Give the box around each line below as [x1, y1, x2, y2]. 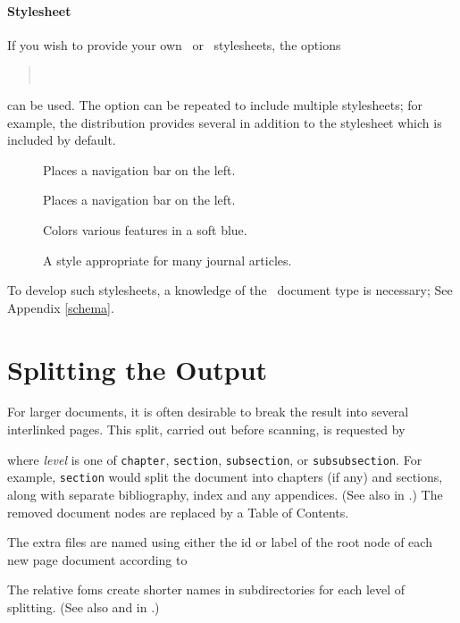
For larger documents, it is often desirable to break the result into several [7, 402, 409, 421]
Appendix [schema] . [7, 298, 114, 316]
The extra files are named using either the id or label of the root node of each [7, 533, 432, 551]
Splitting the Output [7, 350, 268, 387]
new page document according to [7, 550, 188, 568]
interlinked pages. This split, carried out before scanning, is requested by [7, 420, 406, 439]
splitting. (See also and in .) [7, 597, 160, 616]
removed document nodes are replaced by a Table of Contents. [7, 502, 349, 521]
